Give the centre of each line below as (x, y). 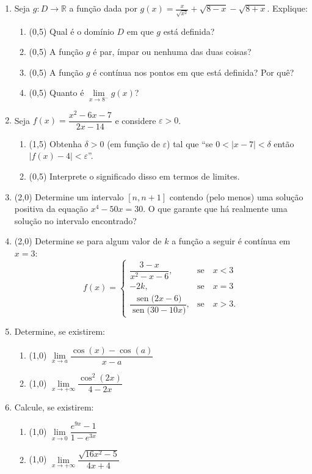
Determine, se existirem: (60, 331)
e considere (136, 120)
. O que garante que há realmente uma (215, 209)
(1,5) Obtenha (55, 143)
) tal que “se (190, 143)
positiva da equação (51, 209)
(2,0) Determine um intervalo (69, 196)
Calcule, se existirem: (54, 407)
